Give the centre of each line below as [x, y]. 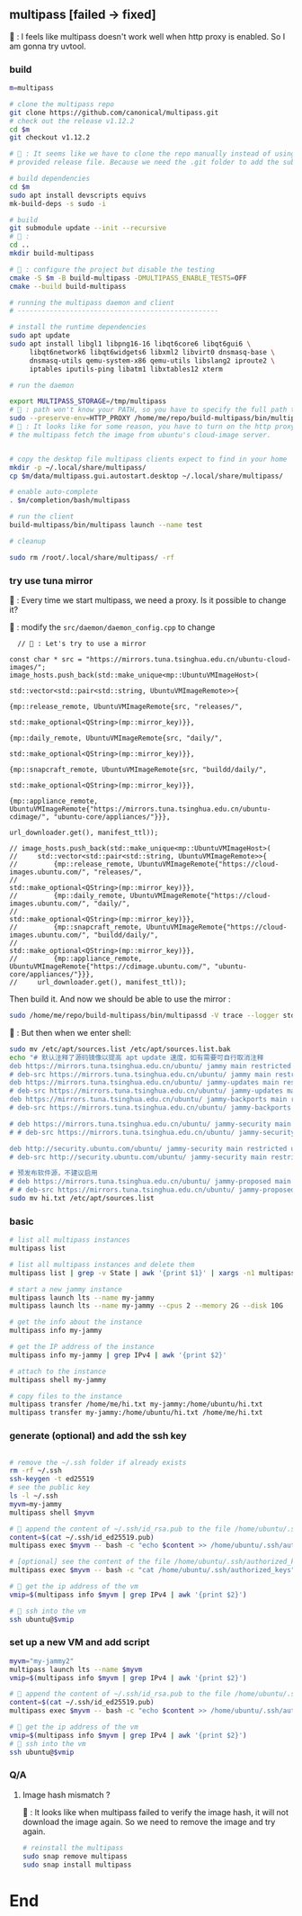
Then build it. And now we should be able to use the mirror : [120, 999]
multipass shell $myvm [52, 1512]
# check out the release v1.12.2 [72, 121]
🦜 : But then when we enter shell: [71, 1032]
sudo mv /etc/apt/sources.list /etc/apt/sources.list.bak [120, 1049]
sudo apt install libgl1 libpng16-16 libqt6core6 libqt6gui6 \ [130, 344]
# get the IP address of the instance [82, 1347]
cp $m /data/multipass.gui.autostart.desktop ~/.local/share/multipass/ [146, 476]
